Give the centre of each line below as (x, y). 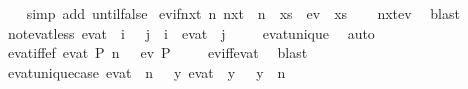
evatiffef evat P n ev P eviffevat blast (157, 52)
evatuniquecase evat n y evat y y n (146, 71)
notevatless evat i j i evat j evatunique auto (191, 32)
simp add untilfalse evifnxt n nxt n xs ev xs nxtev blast (243, 13)
